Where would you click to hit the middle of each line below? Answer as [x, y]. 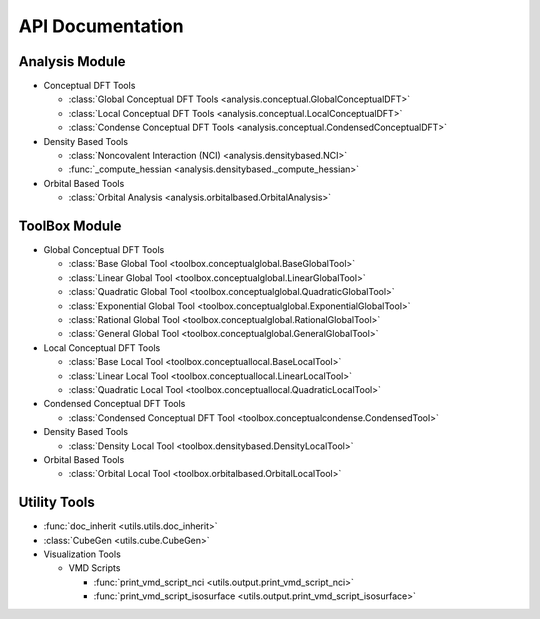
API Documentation [101, 26]
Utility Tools [56, 502]
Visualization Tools [82, 554]
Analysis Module [72, 61]
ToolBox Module [70, 226]
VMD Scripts [94, 568]
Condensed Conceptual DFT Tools [114, 404]
